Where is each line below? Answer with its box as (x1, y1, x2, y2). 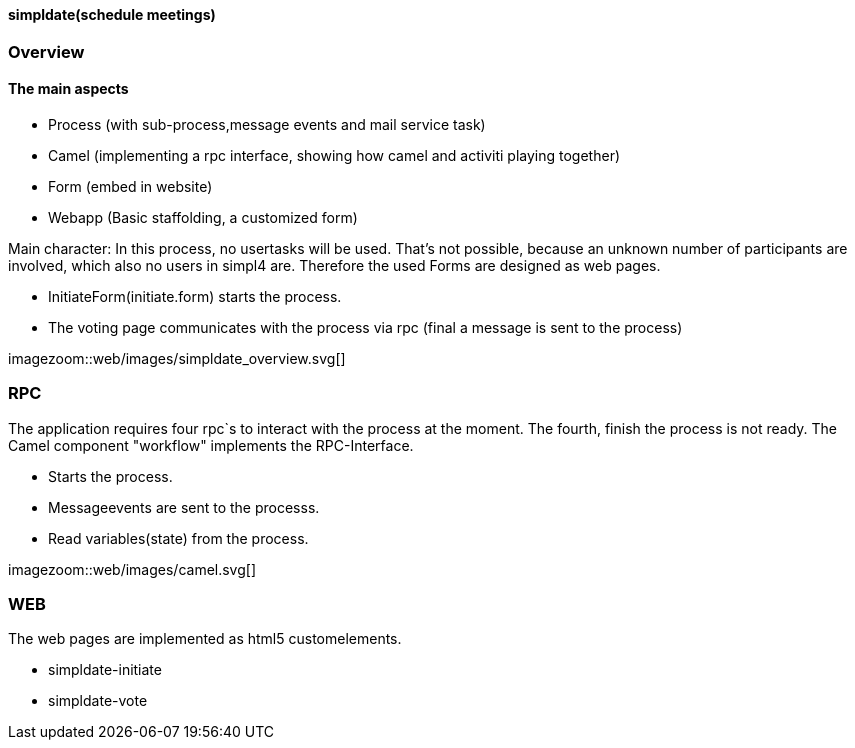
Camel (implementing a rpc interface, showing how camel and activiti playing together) (48, 146, 621, 164)
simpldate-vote (48, 692, 148, 710)
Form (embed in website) (48, 177, 213, 195)
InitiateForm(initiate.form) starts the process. (48, 287, 342, 305)
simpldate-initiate (48, 661, 162, 679)
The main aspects (8, 80, 129, 98)
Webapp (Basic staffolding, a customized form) (48, 208, 358, 226)
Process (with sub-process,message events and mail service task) (48, 115, 486, 133)
